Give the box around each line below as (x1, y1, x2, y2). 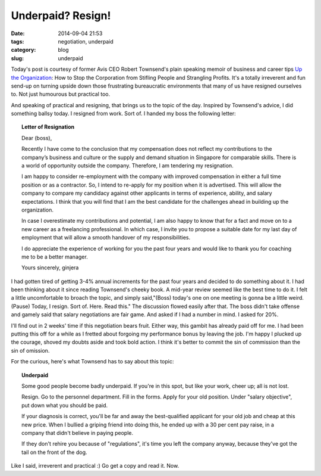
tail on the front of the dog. (21, 449, 87, 456)
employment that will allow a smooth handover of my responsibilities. (21, 234, 190, 241)
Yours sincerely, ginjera (21, 264, 79, 271)
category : (11, 46, 36, 54)
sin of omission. (11, 347, 50, 354)
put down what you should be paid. (21, 402, 108, 409)
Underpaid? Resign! (11, 9, 111, 22)
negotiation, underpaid (58, 38, 114, 45)
